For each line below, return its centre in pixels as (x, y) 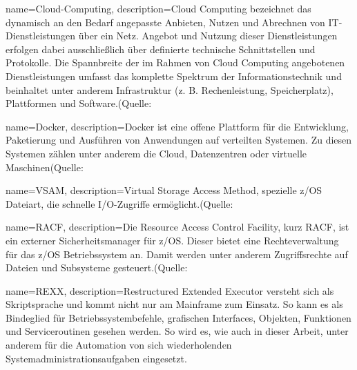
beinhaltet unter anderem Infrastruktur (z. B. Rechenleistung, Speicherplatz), (170, 89)
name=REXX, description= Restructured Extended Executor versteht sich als (170, 290)
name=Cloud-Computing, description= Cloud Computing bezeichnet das (158, 8)
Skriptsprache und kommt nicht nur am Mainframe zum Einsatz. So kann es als (174, 304)
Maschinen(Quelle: (45, 167)
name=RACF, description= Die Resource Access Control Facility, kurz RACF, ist (177, 227)
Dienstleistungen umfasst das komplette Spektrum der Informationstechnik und (174, 76)
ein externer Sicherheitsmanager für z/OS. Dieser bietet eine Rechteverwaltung (172, 240)
